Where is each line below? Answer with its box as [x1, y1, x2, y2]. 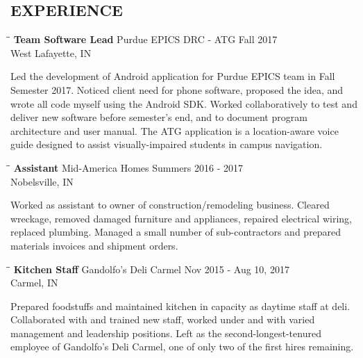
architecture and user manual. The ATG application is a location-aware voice [10, 123, 339, 138]
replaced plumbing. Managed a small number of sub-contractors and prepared [10, 225, 341, 239]
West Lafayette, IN [10, 45, 92, 60]
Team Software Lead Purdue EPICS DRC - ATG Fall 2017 [13, 32, 278, 47]
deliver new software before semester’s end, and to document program [10, 110, 307, 124]
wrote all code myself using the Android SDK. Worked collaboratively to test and [10, 96, 357, 111]
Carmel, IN [10, 275, 58, 290]
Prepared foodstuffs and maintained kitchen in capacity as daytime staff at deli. [10, 298, 351, 313]
